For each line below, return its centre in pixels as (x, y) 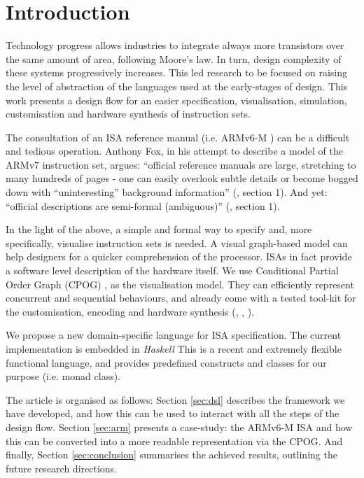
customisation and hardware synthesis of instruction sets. (128, 114)
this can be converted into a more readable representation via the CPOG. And (174, 441)
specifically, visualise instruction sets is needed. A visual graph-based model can (177, 242)
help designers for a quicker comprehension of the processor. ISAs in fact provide (179, 256)
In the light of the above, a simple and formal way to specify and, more (159, 229)
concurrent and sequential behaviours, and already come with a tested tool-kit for (181, 298)
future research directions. (61, 468)
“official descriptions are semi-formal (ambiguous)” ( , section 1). (143, 205)
